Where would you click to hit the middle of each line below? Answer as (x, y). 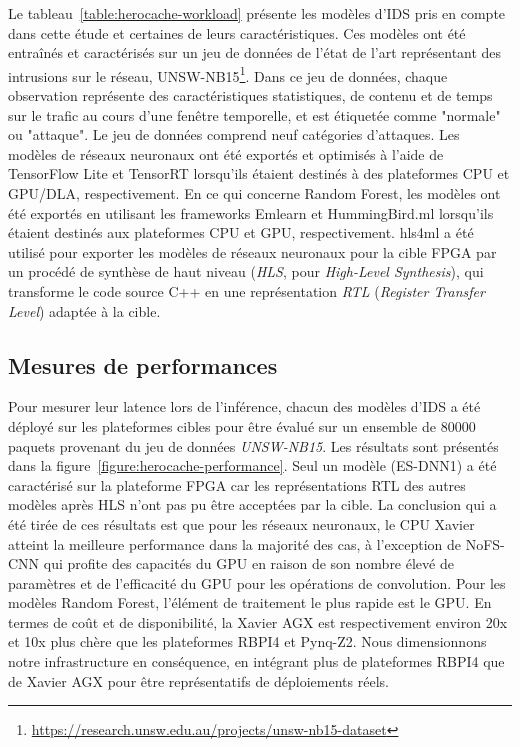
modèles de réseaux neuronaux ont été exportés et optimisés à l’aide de (226, 153)
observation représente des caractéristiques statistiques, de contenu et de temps (250, 95)
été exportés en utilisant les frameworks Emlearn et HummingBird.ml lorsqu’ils (251, 212)
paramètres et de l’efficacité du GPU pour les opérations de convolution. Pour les (257, 582)
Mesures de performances (143, 364)
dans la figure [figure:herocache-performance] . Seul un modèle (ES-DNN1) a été (252, 465)
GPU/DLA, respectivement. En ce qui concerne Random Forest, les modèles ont (254, 193)
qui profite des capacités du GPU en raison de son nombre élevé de (248, 563)
